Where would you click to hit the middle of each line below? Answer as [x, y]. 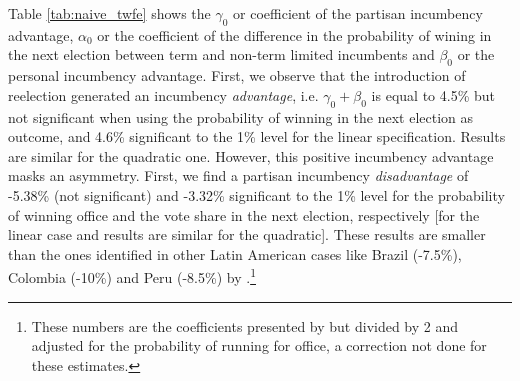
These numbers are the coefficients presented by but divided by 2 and [245, 325]
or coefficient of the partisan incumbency [358, 13]
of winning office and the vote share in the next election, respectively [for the [244, 214]
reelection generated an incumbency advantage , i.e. [163, 94]
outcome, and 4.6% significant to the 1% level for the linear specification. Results [257, 136]
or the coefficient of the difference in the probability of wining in [294, 34]
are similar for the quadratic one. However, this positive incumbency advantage [251, 155]
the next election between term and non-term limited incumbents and [221, 54]
